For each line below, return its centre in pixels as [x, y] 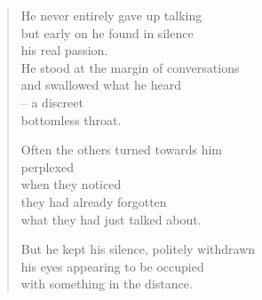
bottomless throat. [71, 119]
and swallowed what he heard [101, 85]
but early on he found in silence [107, 32]
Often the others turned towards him [122, 150]
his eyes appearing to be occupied [112, 266]
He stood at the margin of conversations [130, 67]
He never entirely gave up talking [111, 15]
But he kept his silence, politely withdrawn [138, 249]
